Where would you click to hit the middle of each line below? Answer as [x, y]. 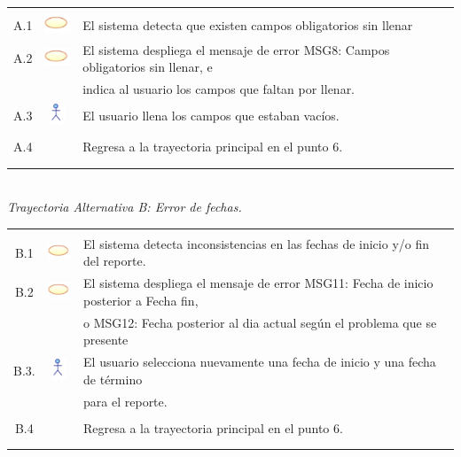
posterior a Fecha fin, [141, 300]
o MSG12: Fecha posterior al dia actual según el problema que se [260, 322]
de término [113, 379]
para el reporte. [125, 401]
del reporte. [115, 261]
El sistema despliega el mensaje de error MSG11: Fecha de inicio [258, 283]
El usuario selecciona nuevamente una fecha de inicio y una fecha [260, 362]
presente [106, 340]
